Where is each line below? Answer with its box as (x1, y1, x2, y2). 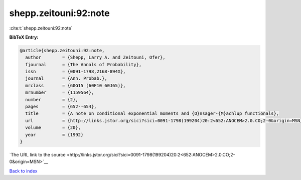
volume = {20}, (25, 125, 81, 130)
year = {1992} (25, 132, 84, 137)
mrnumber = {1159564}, (25, 90, 94, 95)
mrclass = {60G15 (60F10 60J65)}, (25, 83, 126, 88)
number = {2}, (25, 97, 79, 102)
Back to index (9, 168, 38, 174)
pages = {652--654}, (25, 104, 97, 110)
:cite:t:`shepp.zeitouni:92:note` (9, 25, 73, 31)
